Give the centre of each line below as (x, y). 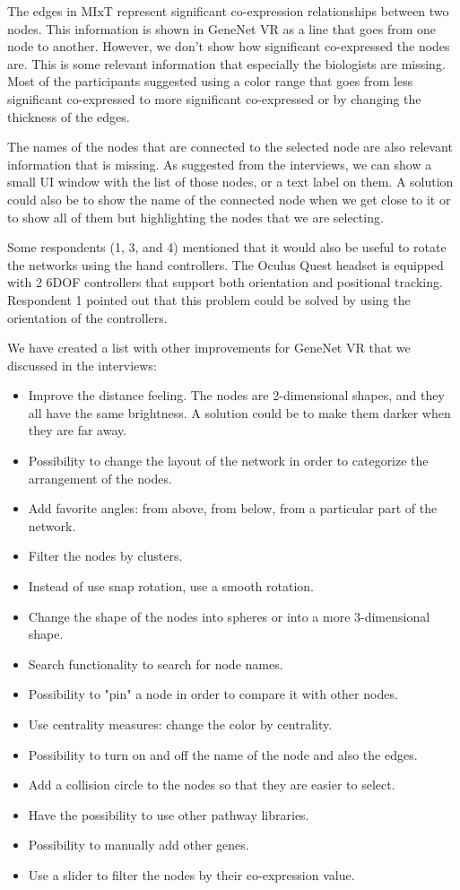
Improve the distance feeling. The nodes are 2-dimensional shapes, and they (236, 395)
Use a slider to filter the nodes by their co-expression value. (191, 874)
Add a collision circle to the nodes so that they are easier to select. (212, 785)
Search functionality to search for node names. (156, 663)
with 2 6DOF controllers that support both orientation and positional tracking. (225, 282)
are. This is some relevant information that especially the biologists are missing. (226, 63)
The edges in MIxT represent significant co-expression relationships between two (228, 11)
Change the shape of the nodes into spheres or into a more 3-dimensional (229, 616)
